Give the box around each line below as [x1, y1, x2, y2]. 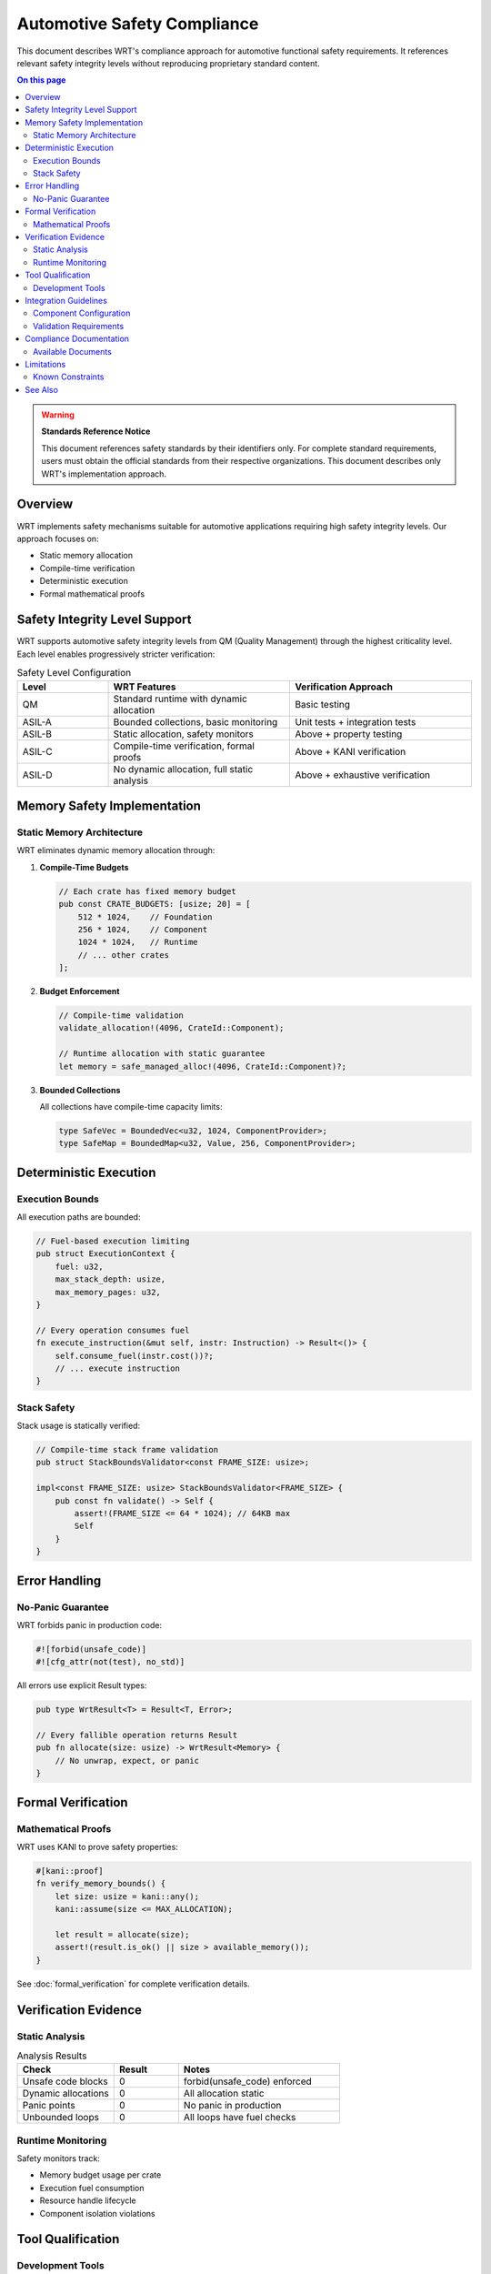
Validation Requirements [33, 320, 125, 331]
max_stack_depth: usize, [55, 1274, 166, 1284]
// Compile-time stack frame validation [35, 1444, 218, 1455]
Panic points [22, 2099, 76, 2112]
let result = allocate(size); [55, 1929, 190, 1939]
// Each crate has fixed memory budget [58, 886, 236, 896]
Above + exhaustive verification [295, 769, 431, 781]
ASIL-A [22, 715, 52, 728]
